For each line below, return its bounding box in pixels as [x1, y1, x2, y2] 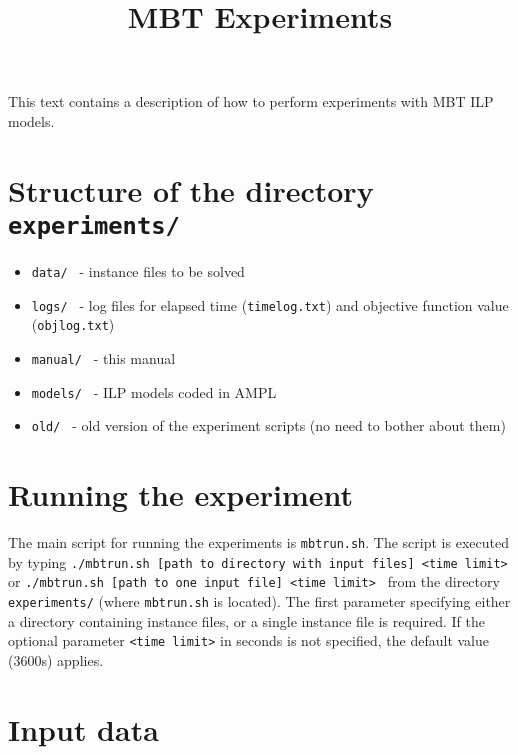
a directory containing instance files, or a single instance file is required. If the [8, 610, 485, 631]
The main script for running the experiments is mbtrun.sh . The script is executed [8, 532, 509, 553]
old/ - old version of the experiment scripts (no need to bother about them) [31, 415, 506, 436]
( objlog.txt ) [31, 314, 115, 335]
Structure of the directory [8, 169, 374, 210]
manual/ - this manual [31, 347, 176, 368]
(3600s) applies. [8, 649, 104, 670]
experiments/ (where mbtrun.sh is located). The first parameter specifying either [8, 591, 511, 612]
